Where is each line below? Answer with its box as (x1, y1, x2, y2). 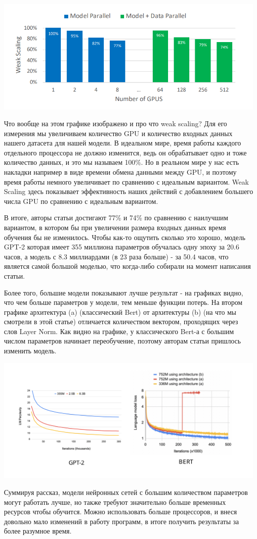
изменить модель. (4, 345, 57, 356)
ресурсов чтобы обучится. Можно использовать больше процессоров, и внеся (4, 506, 237, 517)
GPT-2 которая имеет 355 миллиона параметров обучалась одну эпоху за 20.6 (4, 242, 239, 252)
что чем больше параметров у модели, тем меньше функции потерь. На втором (4, 297, 243, 307)
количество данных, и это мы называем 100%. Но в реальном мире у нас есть (4, 157, 239, 167)
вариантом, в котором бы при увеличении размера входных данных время (4, 222, 226, 232)
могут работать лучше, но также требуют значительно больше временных (4, 496, 226, 507)
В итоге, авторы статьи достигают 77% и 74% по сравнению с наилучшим (4, 212, 228, 223)
